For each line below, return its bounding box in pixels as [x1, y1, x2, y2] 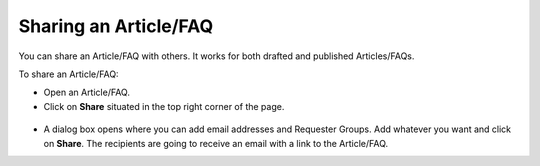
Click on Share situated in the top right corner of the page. [43, 100, 285, 112]
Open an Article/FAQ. [43, 86, 130, 99]
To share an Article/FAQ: [18, 68, 119, 80]
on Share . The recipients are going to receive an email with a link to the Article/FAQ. [43, 137, 389, 149]
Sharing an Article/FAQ [18, 15, 214, 37]
